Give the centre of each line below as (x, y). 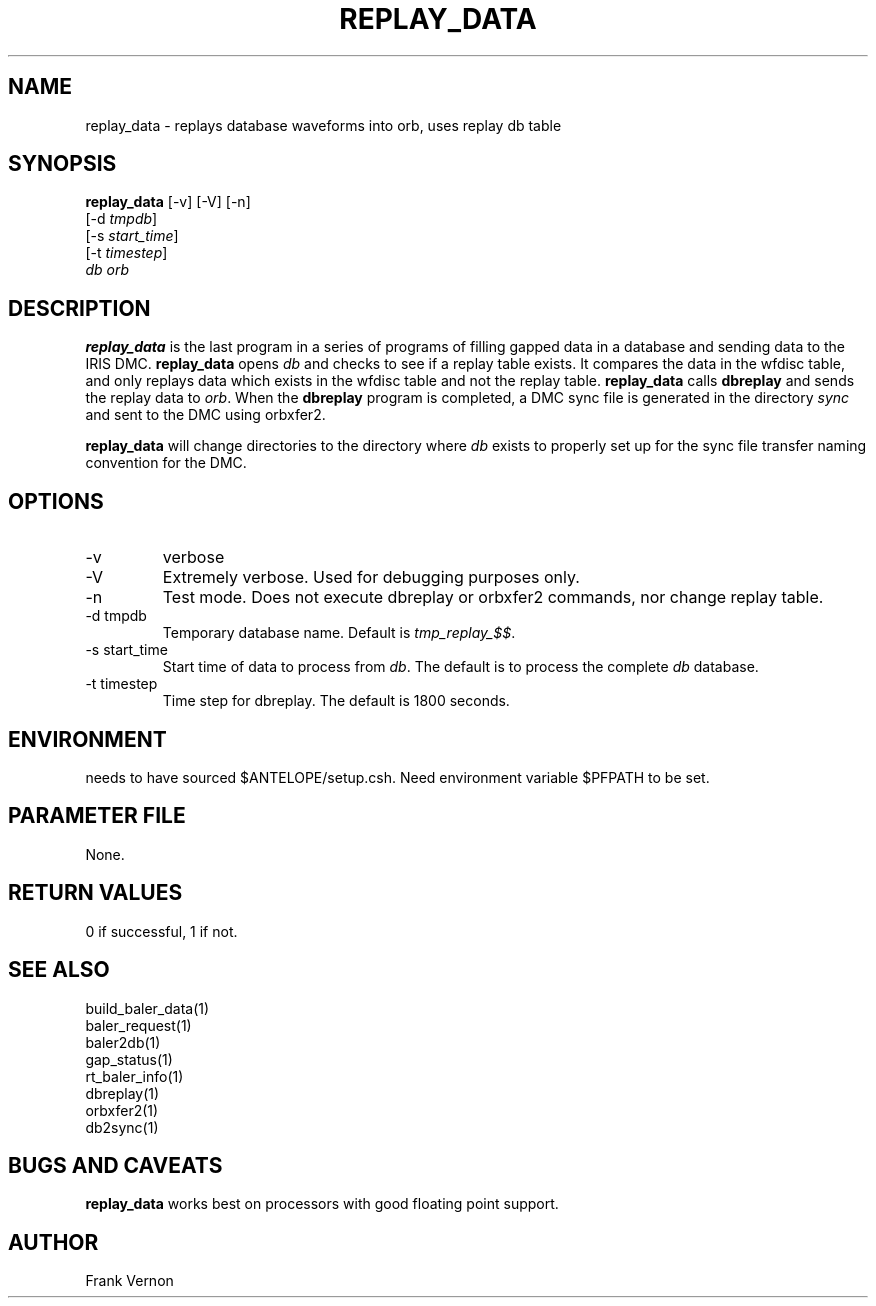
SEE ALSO (59, 970)
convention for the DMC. (166, 463)
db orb (107, 270)
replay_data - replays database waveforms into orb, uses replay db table (323, 125)
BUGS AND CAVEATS (115, 1165)
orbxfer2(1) (122, 1110)
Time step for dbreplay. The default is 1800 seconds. (336, 701)
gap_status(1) (129, 1059)
